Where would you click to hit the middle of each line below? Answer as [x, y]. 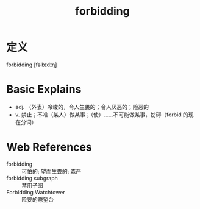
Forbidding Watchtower [36, 192]
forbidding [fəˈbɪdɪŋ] [32, 65]
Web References [49, 147]
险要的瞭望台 [37, 199]
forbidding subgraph [32, 178]
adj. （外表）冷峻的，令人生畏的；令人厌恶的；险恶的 [82, 107]
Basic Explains [44, 89]
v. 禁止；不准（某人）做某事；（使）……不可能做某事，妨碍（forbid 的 [102, 115]
